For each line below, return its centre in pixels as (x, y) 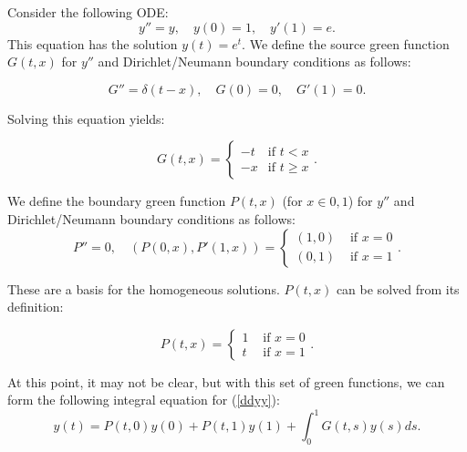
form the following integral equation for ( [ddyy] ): (144, 400)
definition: (36, 307)
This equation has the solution (93, 43)
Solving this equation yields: (86, 118)
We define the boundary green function (117, 201)
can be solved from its (398, 288)
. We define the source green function (346, 43)
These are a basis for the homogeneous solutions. (144, 288)
